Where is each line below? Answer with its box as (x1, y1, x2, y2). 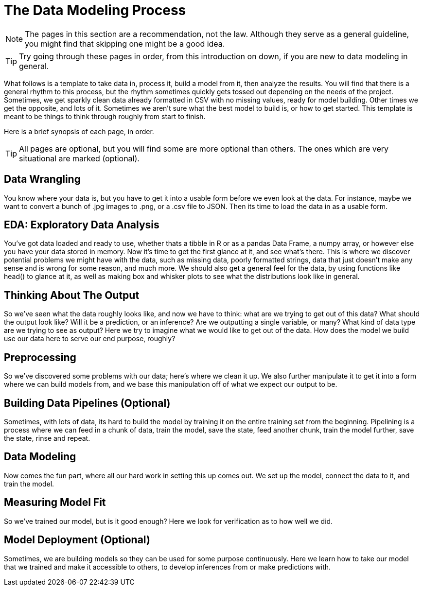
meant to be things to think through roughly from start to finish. (4, 112, 206, 121)
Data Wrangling (4, 173, 81, 186)
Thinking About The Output (4, 289, 140, 301)
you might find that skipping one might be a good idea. (25, 38, 225, 49)
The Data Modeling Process (4, 2, 186, 18)
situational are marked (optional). (19, 153, 140, 163)
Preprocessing (4, 351, 76, 364)
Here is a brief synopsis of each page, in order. (4, 127, 154, 136)
